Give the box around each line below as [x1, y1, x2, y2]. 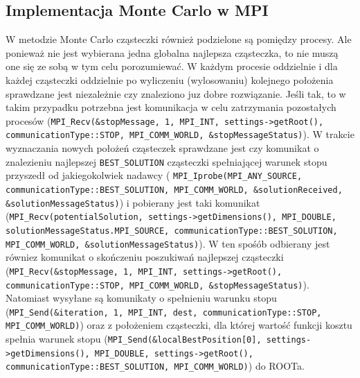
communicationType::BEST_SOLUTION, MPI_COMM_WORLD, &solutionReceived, [6, 184, 343, 195]
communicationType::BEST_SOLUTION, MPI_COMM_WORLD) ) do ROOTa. [6, 359, 305, 373]
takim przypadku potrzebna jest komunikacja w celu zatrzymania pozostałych [6, 100, 336, 114]
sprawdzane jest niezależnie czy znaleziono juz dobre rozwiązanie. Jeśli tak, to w [6, 86, 346, 101]
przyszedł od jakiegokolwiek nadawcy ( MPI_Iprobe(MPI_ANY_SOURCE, [6, 168, 303, 182]
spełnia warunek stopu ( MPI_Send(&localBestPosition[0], [6, 332, 262, 346]
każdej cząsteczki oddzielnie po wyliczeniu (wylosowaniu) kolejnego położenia [6, 72, 334, 87]
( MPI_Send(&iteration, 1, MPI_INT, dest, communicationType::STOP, [6, 304, 322, 318]
